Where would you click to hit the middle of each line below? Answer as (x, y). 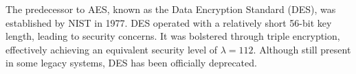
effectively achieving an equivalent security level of (112, 49)
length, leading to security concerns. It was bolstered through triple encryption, (173, 36)
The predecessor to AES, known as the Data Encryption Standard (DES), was (171, 9)
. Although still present (302, 49)
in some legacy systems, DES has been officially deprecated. (131, 63)
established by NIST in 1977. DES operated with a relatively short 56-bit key (169, 22)
